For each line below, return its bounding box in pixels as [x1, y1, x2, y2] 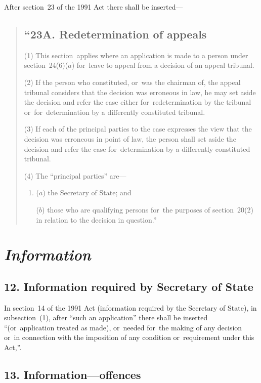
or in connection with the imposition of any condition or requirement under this [4, 332, 254, 343]
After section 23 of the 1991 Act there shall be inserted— [4, 2, 183, 12]
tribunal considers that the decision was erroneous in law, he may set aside [24, 87, 256, 97]
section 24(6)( [24, 60, 68, 70]
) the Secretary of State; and [42, 187, 132, 198]
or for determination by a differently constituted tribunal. [24, 106, 205, 117]
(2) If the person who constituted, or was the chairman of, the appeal [24, 76, 241, 87]
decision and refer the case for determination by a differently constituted [24, 143, 250, 154]
